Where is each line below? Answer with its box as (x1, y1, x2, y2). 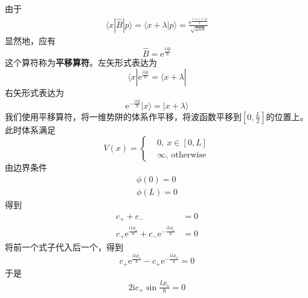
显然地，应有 (5, 34, 56, 46)
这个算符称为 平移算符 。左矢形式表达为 (5, 55, 157, 68)
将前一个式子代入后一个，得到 (5, 241, 123, 253)
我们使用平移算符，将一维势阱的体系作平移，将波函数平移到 (5, 110, 242, 122)
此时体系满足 (5, 123, 56, 136)
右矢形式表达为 (5, 86, 64, 99)
